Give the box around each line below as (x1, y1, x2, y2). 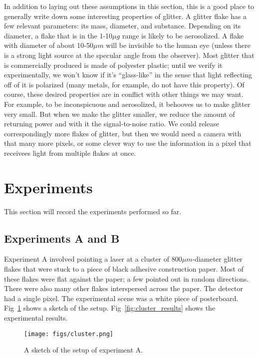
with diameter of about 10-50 (4, 40, 93, 50)
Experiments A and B (4, 230, 120, 246)
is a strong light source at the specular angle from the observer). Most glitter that (4, 49, 255, 60)
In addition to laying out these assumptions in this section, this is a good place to (4, 1, 255, 11)
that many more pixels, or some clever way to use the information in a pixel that (4, 138, 252, 148)
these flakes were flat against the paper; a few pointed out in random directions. (4, 273, 249, 284)
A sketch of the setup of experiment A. (24, 345, 143, 355)
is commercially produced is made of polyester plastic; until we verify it (4, 59, 223, 70)
